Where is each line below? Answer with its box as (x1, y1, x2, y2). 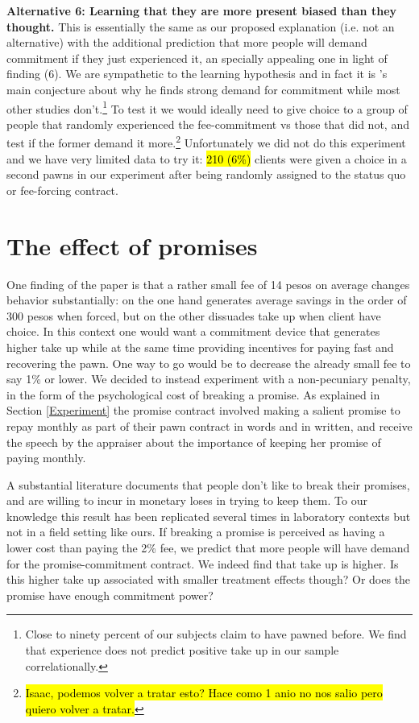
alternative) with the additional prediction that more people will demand (6, 34, 367, 51)
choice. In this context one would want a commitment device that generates (6, 323, 380, 340)
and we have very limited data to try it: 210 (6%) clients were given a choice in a (6, 150, 407, 167)
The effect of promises (6, 229, 258, 262)
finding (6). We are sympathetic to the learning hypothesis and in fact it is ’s (6, 65, 388, 82)
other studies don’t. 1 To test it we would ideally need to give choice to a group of (6, 97, 408, 117)
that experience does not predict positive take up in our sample (25, 642, 339, 659)
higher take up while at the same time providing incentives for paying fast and (6, 338, 394, 355)
